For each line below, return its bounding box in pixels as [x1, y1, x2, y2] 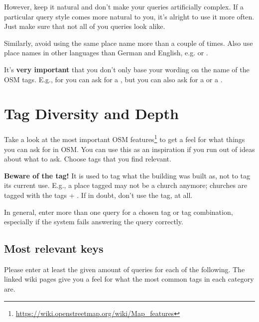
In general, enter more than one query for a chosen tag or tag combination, [4, 206, 233, 217]
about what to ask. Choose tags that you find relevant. [4, 154, 171, 164]
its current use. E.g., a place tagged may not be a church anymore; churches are [4, 180, 248, 190]
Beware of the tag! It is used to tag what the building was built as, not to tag [4, 170, 251, 180]
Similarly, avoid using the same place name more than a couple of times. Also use [4, 37, 253, 48]
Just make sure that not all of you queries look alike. [4, 21, 165, 31]
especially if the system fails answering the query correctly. [4, 216, 183, 227]
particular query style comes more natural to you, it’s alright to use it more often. [4, 11, 255, 21]
